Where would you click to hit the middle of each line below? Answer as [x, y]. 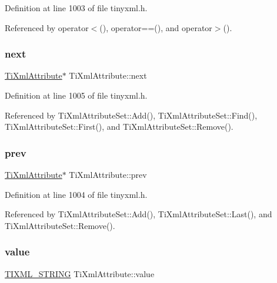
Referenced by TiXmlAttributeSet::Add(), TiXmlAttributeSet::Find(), [131, 115]
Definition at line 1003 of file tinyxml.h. [76, 8]
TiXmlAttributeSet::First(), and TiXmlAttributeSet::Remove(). [119, 127]
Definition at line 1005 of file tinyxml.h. [76, 95]
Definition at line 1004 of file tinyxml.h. [76, 194]
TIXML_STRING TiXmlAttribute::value [80, 273]
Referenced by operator [47, 27]
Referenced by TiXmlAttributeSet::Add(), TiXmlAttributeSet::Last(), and [138, 214]
